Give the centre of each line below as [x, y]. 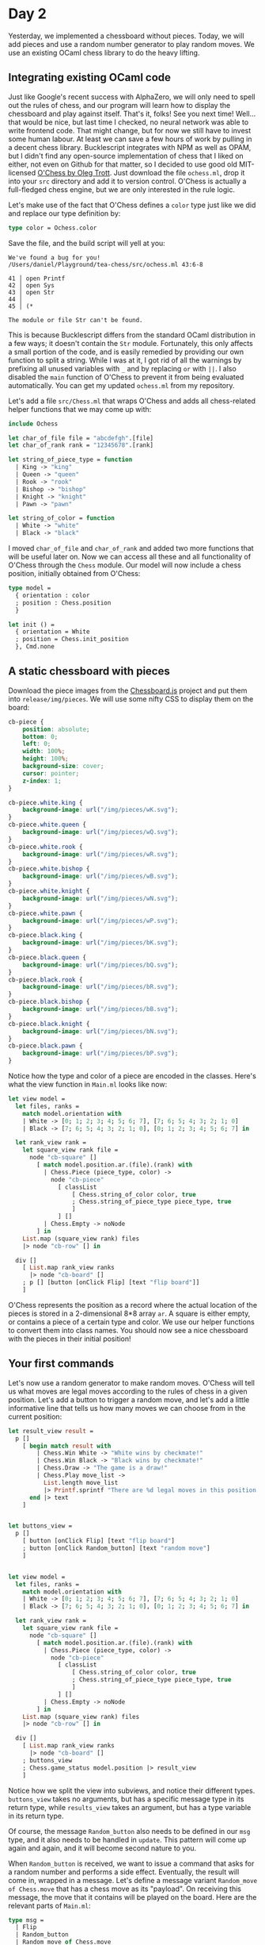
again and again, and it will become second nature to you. [102, 1848]
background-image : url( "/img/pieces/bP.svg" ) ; [100, 1053]
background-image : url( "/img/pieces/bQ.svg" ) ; [100, 965]
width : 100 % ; [44, 751]
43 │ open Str [32, 292]
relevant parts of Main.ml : [49, 1905]
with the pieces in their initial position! [70, 1339]
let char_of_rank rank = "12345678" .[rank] [81, 445]
